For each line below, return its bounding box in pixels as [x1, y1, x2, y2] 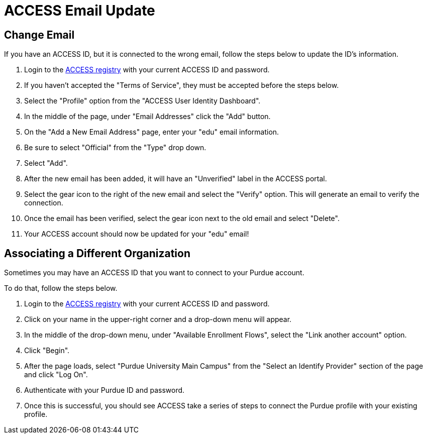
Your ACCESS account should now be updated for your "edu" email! [24, 230, 249, 239]
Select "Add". [24, 159, 68, 168]
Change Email [4, 28, 75, 41]
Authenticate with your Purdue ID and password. [24, 386, 185, 395]
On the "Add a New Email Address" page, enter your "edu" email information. [24, 128, 279, 137]
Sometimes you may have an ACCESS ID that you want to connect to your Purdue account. [4, 268, 304, 277]
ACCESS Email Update [4, 2, 155, 19]
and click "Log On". [24, 370, 88, 379]
